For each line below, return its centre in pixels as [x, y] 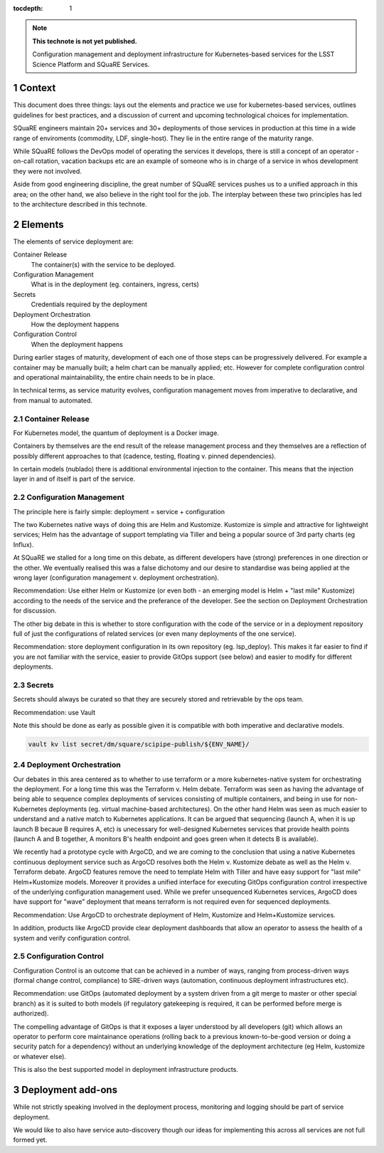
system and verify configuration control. [72, 938]
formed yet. [30, 1140]
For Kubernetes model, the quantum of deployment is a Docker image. [116, 433]
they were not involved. [47, 171]
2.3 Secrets [33, 685]
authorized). [31, 1013]
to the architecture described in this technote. [80, 204]
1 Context [34, 88]
